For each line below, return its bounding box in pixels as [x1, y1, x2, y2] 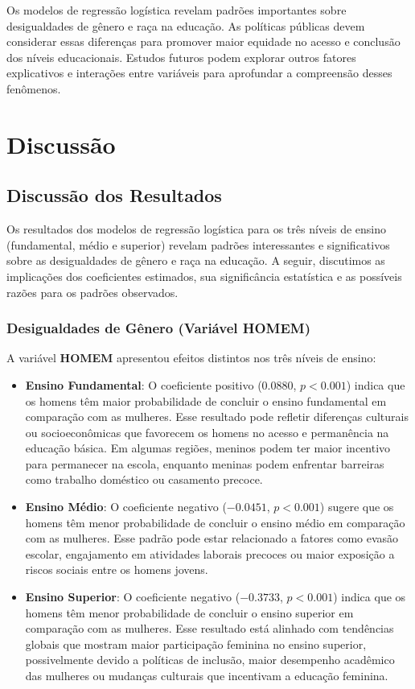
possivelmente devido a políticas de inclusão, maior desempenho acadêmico [25, 651, 395, 668]
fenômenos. [6, 80, 61, 97]
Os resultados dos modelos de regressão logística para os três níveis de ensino [6, 221, 386, 237]
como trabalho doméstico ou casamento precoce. [25, 471, 263, 488]
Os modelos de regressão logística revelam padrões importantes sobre [6, 2, 347, 18]
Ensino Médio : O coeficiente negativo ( [25, 498, 227, 515]
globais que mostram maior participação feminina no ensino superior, [25, 635, 367, 652]
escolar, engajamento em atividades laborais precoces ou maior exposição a [25, 545, 395, 562]
